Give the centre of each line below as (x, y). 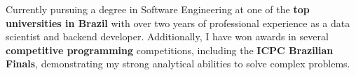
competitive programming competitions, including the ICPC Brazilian (170, 50)
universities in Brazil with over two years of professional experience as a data (178, 23)
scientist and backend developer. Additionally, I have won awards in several (167, 36)
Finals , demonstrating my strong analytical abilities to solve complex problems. (178, 64)
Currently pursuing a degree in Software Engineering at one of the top (158, 9)
